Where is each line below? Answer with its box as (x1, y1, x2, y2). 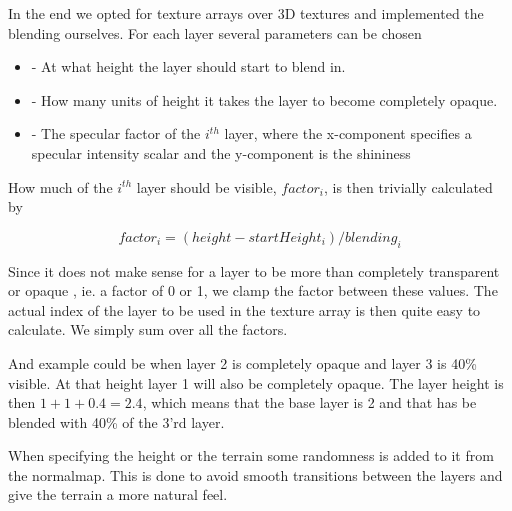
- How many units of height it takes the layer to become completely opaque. (31, 89, 498, 110)
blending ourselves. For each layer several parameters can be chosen (8, 22, 422, 43)
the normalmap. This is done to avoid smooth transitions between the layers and (8, 464, 503, 485)
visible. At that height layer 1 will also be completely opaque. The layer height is (8, 372, 504, 393)
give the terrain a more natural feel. (8, 484, 228, 505)
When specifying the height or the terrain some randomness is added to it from (8, 445, 494, 466)
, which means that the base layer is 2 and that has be (142, 392, 477, 413)
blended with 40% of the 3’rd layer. (8, 411, 225, 432)
